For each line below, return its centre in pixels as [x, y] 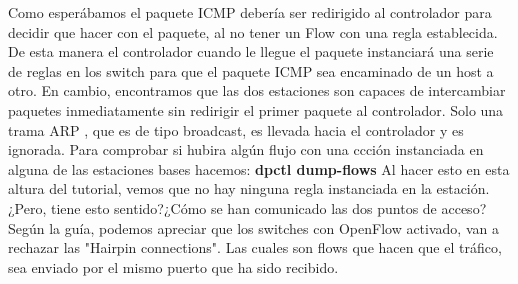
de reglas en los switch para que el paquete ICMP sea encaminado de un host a [251, 70]
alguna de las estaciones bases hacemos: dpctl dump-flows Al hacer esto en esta [259, 168]
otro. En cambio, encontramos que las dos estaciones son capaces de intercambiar [257, 90]
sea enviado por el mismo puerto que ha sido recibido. [173, 266]
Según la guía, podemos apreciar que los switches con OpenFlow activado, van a [253, 227]
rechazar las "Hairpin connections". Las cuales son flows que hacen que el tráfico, [255, 247]
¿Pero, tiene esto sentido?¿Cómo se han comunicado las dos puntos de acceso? [247, 207]
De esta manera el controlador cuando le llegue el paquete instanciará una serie [251, 51]
